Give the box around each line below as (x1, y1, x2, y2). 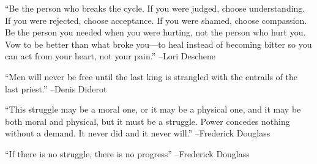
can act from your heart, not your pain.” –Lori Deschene (5, 50, 216, 62)
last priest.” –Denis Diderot (5, 82, 107, 95)
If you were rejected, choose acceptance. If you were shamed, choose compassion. (5, 13, 307, 26)
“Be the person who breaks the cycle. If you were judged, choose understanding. (5, 2, 305, 14)
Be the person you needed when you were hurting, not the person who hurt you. (5, 26, 306, 39)
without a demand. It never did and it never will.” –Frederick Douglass (5, 127, 270, 140)
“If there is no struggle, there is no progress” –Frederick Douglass (5, 147, 250, 160)
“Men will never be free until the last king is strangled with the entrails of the (5, 70, 298, 83)
